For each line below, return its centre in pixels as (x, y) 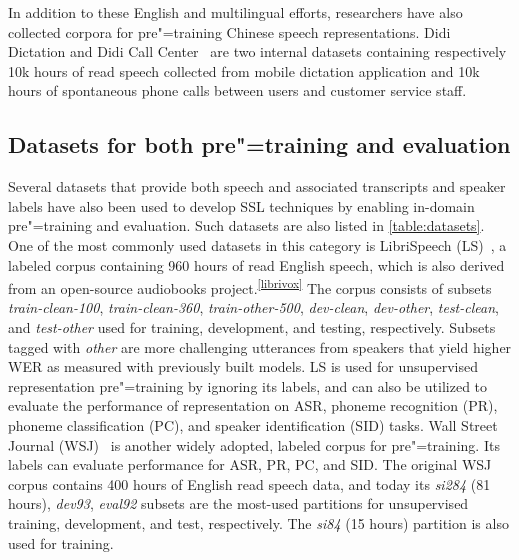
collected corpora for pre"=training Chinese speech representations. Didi (229, 31)
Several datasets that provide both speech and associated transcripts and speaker (257, 186)
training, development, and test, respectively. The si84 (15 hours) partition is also (258, 522)
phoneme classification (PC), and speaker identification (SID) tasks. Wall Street (253, 424)
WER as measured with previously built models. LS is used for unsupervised (243, 366)
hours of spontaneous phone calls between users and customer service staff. (237, 90)
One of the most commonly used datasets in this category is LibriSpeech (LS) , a (257, 244)
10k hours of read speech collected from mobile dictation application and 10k (244, 70)
